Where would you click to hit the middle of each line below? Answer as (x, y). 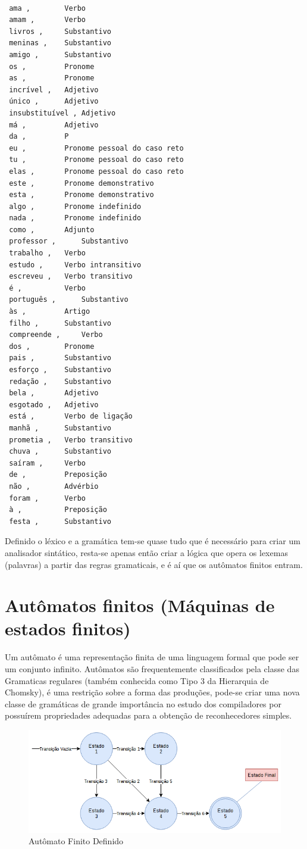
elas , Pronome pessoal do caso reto (96, 171)
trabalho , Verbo (48, 253)
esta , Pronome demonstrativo (82, 195)
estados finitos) (68, 628)
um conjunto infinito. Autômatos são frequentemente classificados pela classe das (152, 669)
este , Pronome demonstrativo (82, 183)
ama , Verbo (48, 8)
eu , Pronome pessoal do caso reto (96, 148)
